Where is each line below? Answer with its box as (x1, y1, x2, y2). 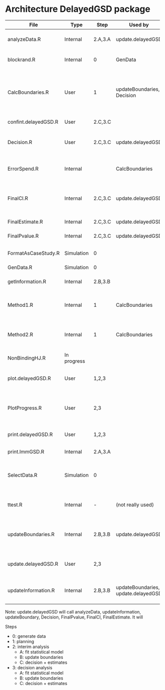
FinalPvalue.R (7, 232, 39, 239)
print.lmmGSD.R (7, 448, 45, 455)
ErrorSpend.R (7, 165, 39, 172)
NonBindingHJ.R (7, 354, 46, 361)
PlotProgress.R (7, 404, 42, 411)
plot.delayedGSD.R (7, 375, 51, 382)
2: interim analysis (12, 644, 50, 650)
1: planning (12, 638, 34, 644)
